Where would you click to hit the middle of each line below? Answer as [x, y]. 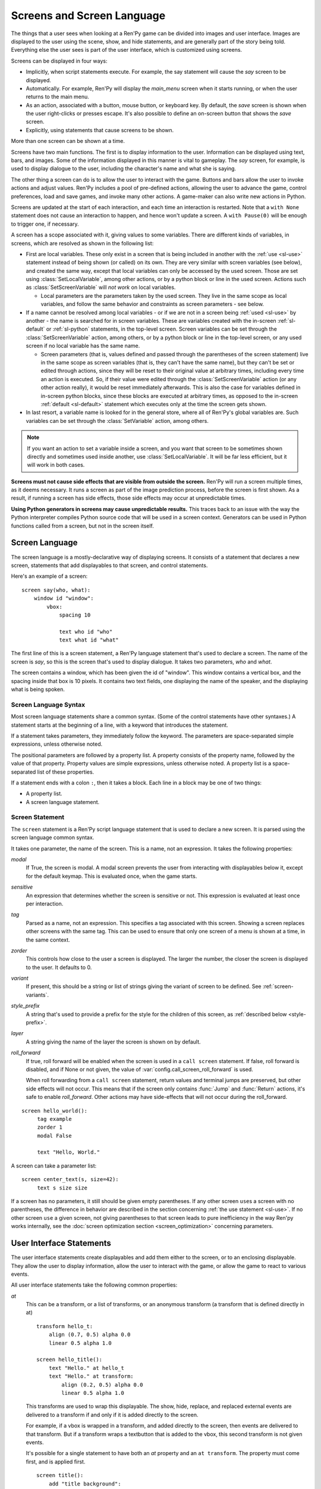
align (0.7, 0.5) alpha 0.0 [89, 1335]
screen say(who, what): [56, 590]
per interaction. [45, 904]
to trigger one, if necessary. [45, 224]
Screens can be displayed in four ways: [59, 61]
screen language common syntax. [53, 837]
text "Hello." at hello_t [86, 1368]
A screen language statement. [63, 802]
